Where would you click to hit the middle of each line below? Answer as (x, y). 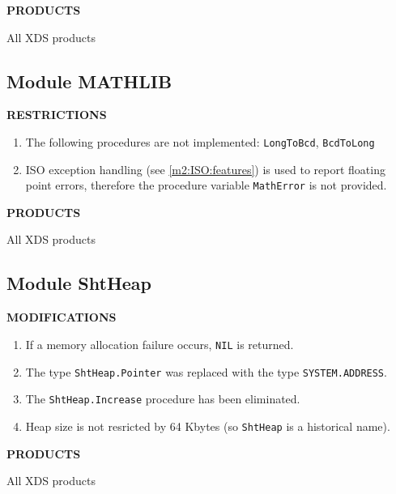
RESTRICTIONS (57, 115)
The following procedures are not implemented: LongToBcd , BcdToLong (200, 141)
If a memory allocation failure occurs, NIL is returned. (160, 344)
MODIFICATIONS (62, 317)
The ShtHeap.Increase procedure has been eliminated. (163, 399)
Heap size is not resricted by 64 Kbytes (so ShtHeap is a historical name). (208, 426)
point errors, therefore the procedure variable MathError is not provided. (206, 185)
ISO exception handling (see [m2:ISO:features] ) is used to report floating (205, 169)
